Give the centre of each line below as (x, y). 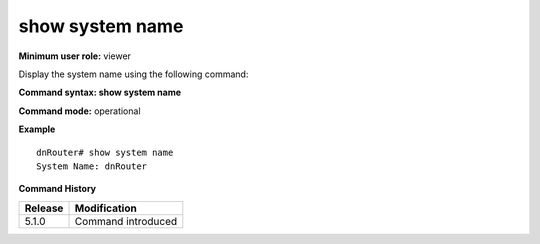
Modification (105, 208)
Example (37, 129)
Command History (57, 189)
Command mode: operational (79, 111)
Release (44, 208)
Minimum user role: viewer (75, 56)
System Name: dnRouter (92, 166)
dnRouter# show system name (105, 152)
